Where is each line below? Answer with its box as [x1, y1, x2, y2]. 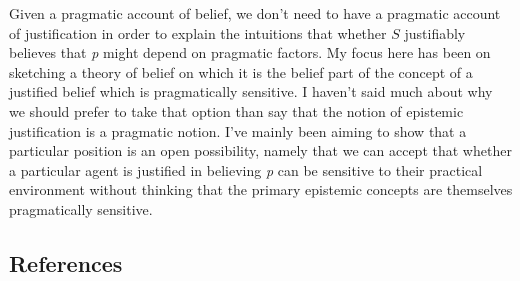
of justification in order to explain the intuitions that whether [9, 22, 387, 43]
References [9, 247, 123, 278]
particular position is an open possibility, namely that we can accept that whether [9, 140, 512, 161]
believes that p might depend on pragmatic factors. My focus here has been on [9, 42, 491, 63]
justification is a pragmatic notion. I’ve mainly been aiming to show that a [9, 120, 467, 141]
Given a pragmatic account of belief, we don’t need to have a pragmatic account [9, 3, 501, 23]
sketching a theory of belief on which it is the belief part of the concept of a [9, 61, 473, 82]
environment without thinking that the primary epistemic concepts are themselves [9, 179, 513, 200]
